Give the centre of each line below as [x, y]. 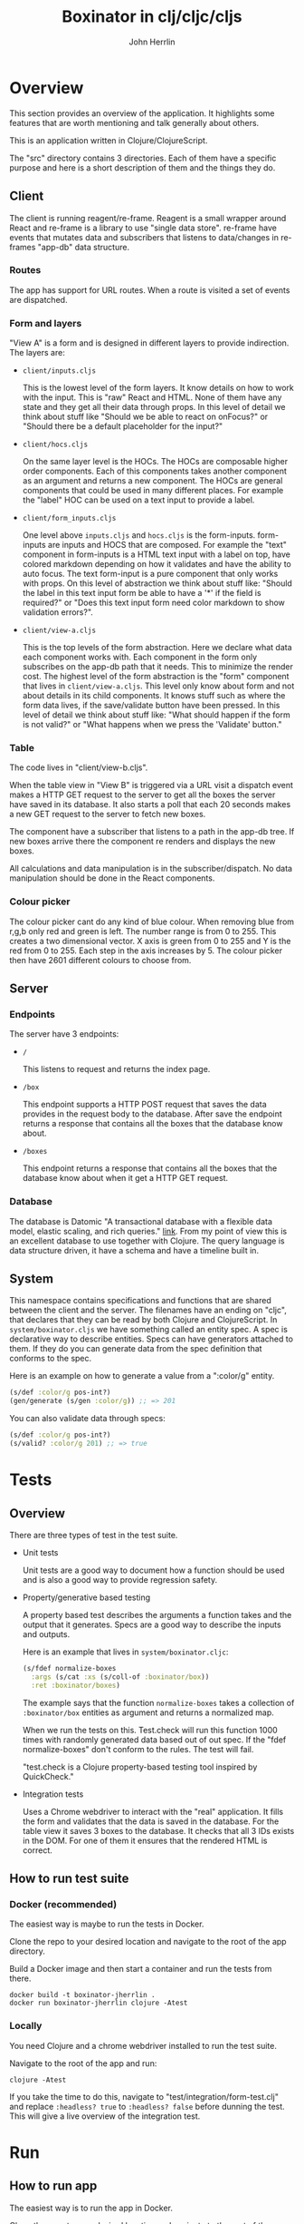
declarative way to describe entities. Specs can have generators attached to [152, 1339]
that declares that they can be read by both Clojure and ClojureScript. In [143, 1320]
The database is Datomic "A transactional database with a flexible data [141, 1221]
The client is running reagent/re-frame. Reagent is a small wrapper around [148, 218]
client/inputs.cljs [59, 371]
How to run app [53, 2186]
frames [23, 247]
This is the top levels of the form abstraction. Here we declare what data [157, 648]
